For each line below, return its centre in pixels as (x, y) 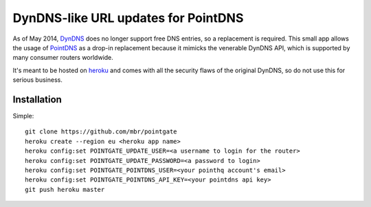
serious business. (38, 80)
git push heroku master (65, 189)
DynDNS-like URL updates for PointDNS (128, 18)
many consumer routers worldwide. (63, 58)
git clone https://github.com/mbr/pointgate (101, 132)
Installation (37, 99)
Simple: (23, 116)
